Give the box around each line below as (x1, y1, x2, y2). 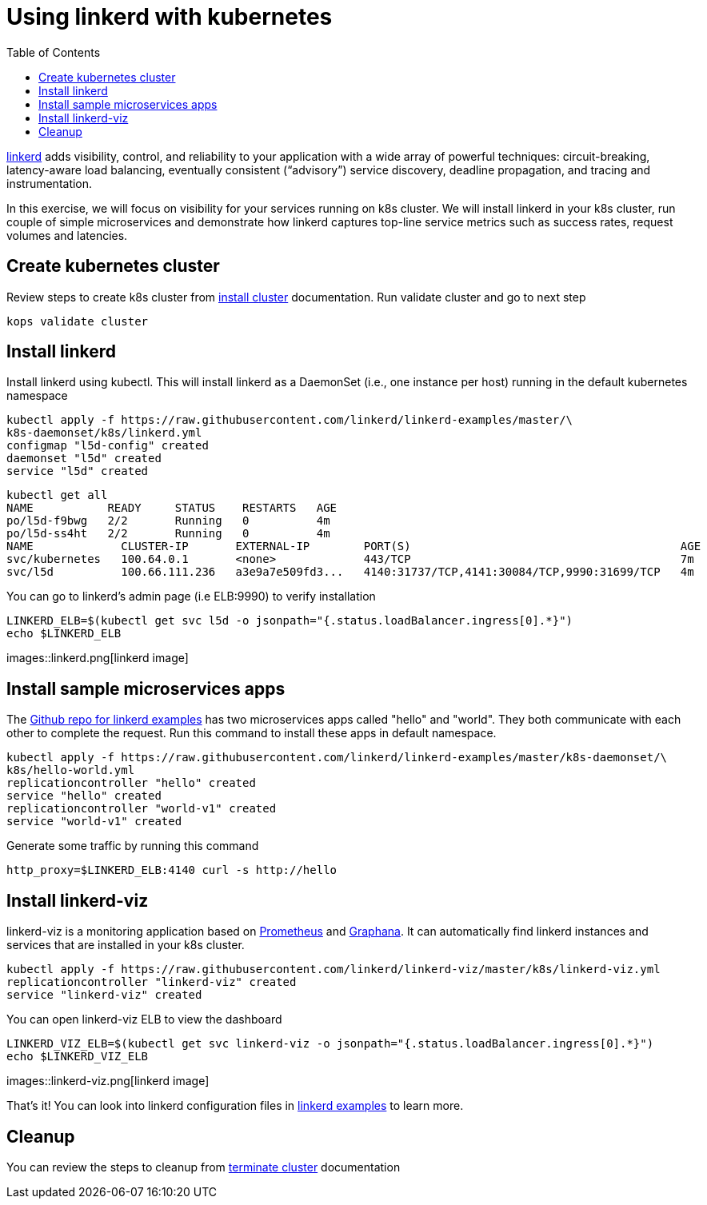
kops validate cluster (6, 314, 149, 328)
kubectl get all (6, 489, 108, 502)
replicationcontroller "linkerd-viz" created (6, 976, 297, 989)
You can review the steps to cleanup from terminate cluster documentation (6, 1159, 401, 1174)
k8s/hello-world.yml (6, 764, 135, 777)
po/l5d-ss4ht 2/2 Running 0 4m (6, 527, 330, 541)
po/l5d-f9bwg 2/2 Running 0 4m (6, 514, 330, 528)
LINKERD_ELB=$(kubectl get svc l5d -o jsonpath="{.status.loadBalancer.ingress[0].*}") (6, 614, 573, 628)
